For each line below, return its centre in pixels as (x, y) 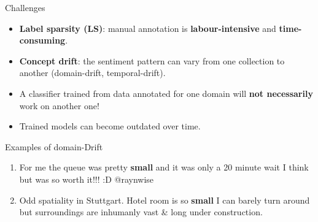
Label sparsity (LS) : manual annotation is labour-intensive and (148, 28)
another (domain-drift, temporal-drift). (92, 73)
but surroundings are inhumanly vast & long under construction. (141, 212)
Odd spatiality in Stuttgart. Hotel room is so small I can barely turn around (165, 200)
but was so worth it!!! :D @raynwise (87, 179)
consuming (42, 40)
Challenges (25, 7)
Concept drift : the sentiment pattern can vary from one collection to (152, 60)
